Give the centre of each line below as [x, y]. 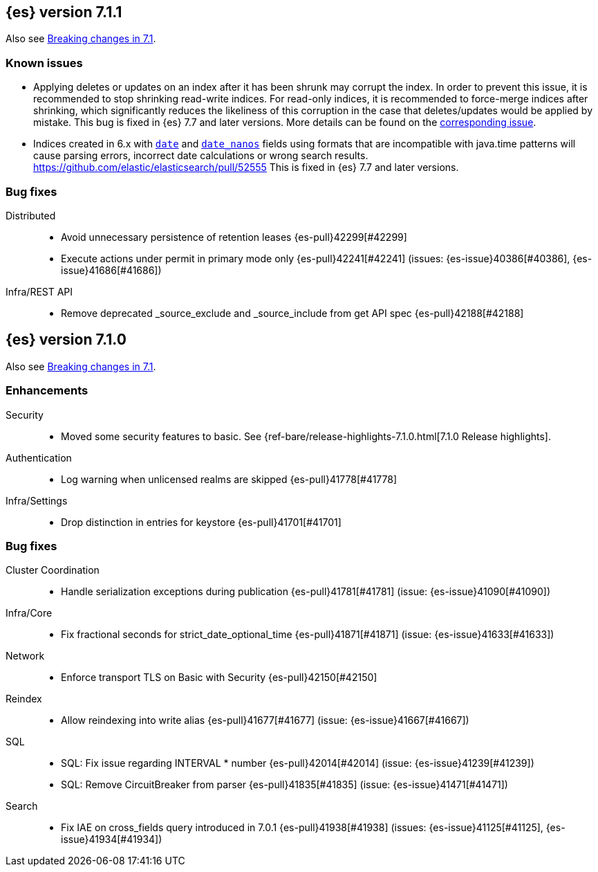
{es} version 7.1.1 [64, 12]
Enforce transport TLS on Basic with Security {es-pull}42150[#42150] [219, 678]
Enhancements [47, 391]
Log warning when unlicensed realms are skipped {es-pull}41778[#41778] [229, 479]
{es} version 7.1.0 [66, 340]
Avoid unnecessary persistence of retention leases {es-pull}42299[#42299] [234, 237]
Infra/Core [29, 613]
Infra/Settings [37, 500]
